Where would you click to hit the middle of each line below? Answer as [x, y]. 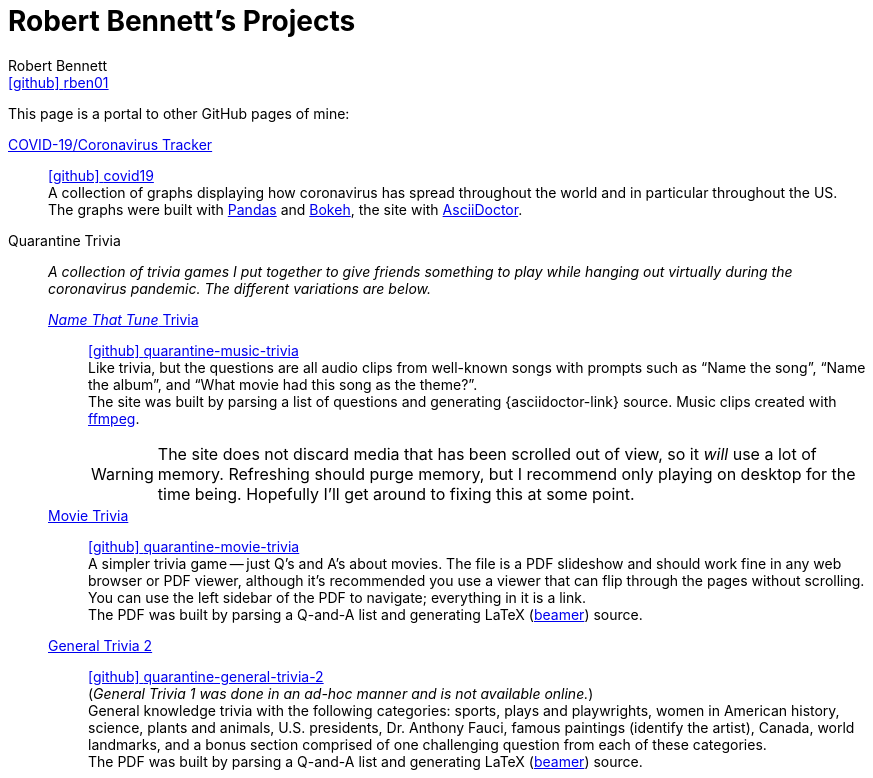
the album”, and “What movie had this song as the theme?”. [283, 384]
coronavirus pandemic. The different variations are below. [239, 288]
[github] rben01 [58, 82]
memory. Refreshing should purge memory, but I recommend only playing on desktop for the [506, 473]
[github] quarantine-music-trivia [193, 350]
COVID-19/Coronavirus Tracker [110, 144]
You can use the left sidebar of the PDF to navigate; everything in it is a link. [337, 597]
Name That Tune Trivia [123, 319]
